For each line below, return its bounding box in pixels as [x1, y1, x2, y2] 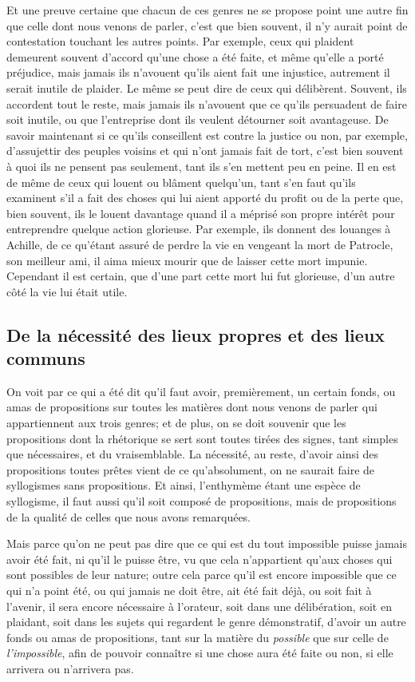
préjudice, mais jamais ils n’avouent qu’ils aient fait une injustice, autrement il [6, 64, 390, 81]
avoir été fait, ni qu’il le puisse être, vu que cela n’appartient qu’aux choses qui [6, 550, 393, 567]
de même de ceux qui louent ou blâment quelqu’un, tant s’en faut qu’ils [6, 173, 356, 190]
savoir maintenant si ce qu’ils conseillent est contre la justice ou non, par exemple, [6, 126, 408, 143]
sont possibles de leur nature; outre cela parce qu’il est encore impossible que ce [6, 566, 397, 583]
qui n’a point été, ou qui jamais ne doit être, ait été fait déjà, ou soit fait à [6, 582, 372, 598]
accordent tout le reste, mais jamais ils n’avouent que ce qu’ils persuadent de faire [6, 95, 407, 112]
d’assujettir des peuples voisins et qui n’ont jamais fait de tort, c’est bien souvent [6, 142, 404, 159]
